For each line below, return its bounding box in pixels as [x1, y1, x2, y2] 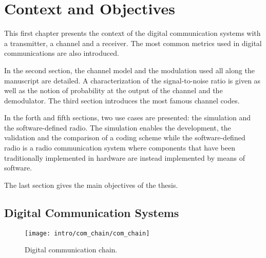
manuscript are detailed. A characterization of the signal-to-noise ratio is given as [4, 75, 261, 85]
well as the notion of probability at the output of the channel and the [4, 85, 223, 96]
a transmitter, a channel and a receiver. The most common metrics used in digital [4, 37, 262, 48]
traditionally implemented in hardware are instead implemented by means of [4, 152, 245, 163]
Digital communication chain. [25, 244, 118, 255]
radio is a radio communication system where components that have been [4, 142, 235, 153]
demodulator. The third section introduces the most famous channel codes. [4, 95, 240, 105]
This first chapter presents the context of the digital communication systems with [4, 28, 261, 38]
